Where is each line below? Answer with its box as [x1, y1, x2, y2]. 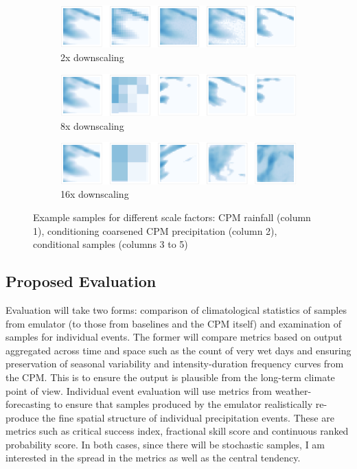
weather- [275, 383, 312, 398]
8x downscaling [60, 118, 124, 133]
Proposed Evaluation [5, 271, 157, 292]
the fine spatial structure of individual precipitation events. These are [42, 410, 334, 424]
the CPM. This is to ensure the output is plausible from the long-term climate [5, 369, 335, 384]
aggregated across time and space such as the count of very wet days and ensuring [5, 343, 352, 357]
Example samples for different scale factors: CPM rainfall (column [33, 209, 311, 224]
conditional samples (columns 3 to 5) [33, 237, 188, 251]
